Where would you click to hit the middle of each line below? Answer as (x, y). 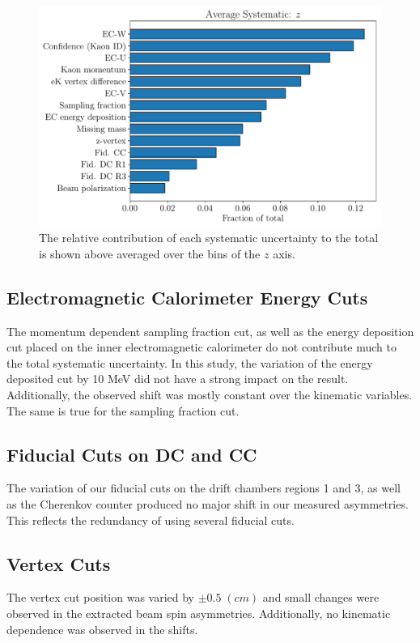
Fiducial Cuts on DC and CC (132, 454)
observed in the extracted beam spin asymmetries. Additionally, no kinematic (199, 613)
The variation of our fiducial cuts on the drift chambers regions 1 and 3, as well (204, 488)
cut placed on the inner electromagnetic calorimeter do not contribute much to (202, 347)
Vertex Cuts (59, 563)
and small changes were (321, 597)
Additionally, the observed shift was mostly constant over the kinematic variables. (210, 394)
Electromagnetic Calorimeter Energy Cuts (187, 297)
